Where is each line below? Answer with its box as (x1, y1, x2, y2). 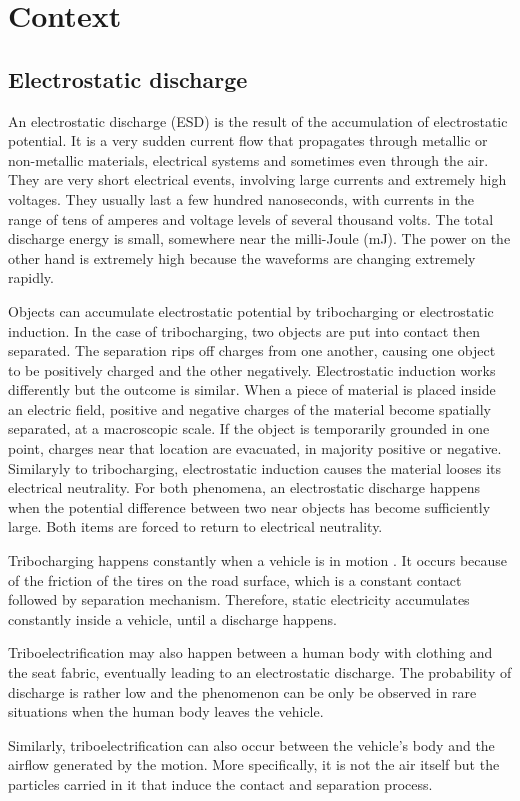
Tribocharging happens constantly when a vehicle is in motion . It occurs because (8, 550, 508, 571)
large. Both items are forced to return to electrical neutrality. (8, 516, 383, 537)
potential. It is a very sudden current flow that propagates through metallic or (8, 130, 488, 151)
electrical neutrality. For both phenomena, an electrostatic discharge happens (8, 477, 480, 498)
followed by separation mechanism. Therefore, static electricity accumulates (8, 589, 470, 610)
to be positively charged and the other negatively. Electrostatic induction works (8, 359, 496, 380)
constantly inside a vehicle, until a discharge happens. (8, 608, 337, 629)
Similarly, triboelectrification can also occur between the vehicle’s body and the (8, 734, 495, 755)
